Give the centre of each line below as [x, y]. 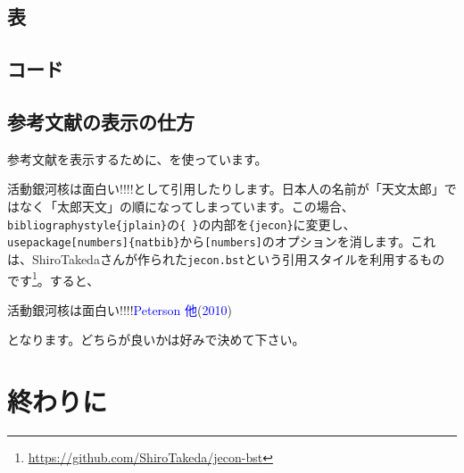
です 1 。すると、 [54, 278]
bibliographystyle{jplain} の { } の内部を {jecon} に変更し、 [182, 224]
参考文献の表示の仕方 [101, 121]
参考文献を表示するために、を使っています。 [137, 158]
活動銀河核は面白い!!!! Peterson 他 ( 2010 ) [120, 309]
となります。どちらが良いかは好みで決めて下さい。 [156, 340]
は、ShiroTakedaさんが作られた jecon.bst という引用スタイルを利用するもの [226, 258]
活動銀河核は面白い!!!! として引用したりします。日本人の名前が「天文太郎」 [226, 189]
